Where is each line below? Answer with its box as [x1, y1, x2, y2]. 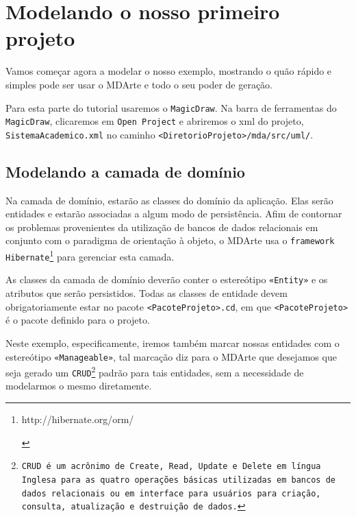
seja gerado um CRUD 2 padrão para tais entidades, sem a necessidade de [5, 363, 304, 379]
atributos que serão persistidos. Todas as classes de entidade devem [5, 286, 288, 300]
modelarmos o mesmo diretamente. [5, 378, 152, 393]
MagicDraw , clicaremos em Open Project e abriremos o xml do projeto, [5, 114, 304, 128]
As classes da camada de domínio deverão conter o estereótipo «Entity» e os [5, 272, 328, 287]
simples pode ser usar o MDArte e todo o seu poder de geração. [5, 77, 273, 91]
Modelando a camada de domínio [5, 160, 245, 182]
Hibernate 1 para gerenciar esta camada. [5, 248, 175, 263]
